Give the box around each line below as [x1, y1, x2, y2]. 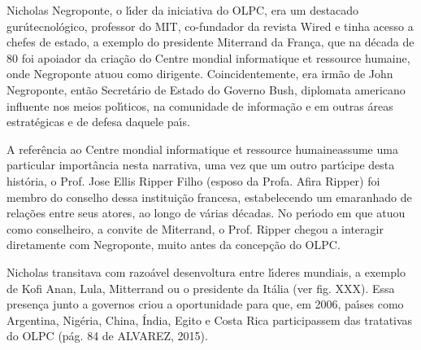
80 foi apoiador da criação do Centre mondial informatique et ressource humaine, [7, 49, 410, 66]
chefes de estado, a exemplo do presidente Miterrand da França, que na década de [7, 33, 414, 50]
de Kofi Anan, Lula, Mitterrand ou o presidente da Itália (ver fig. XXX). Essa [7, 279, 395, 296]
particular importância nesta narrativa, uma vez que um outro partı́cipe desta [7, 156, 395, 173]
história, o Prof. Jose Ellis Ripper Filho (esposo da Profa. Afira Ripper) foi [7, 172, 380, 189]
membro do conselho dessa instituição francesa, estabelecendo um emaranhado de [7, 188, 412, 205]
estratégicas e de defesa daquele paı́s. [7, 113, 190, 130]
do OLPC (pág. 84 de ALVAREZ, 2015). [7, 327, 208, 344]
